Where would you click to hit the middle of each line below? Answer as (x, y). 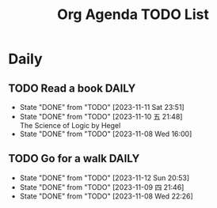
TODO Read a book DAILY (72, 88)
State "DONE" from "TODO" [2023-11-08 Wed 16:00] (106, 134)
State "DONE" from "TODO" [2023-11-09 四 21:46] (102, 187)
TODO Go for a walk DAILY (74, 159)
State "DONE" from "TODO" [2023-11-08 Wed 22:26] (107, 196)
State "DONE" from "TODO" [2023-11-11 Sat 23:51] (102, 107)
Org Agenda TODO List (133, 15)
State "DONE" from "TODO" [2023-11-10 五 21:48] (101, 117)
